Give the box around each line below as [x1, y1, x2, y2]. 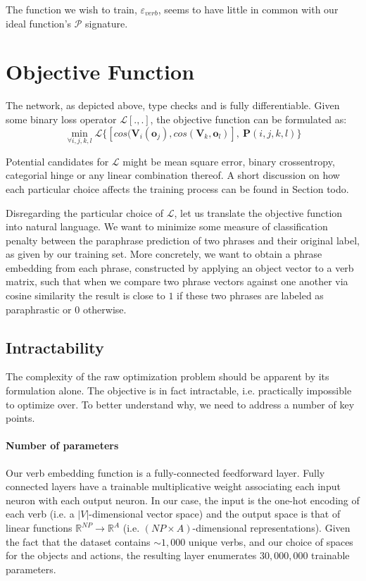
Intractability [6, 336, 104, 358]
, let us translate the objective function [174, 205, 343, 220]
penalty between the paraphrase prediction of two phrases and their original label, [6, 232, 360, 247]
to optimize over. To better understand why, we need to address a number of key [6, 396, 355, 411]
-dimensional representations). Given [192, 520, 351, 535]
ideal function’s [6, 15, 72, 30]
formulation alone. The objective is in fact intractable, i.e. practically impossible [6, 383, 352, 398]
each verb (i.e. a [6, 506, 75, 521]
